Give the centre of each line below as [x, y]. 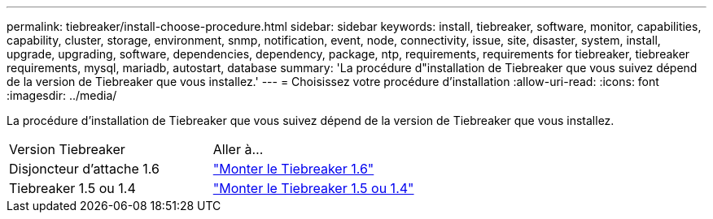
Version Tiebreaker [67, 149]
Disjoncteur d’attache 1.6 [84, 169]
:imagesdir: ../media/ [62, 95]
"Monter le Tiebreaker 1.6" [293, 169]
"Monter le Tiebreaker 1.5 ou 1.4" [313, 188]
